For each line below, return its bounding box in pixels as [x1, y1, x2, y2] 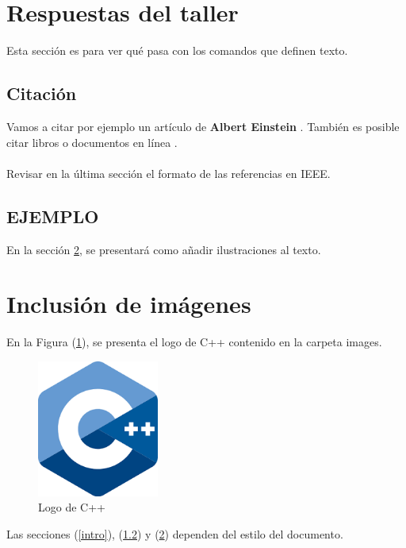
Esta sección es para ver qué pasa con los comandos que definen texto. [6, 42, 348, 59]
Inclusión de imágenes [6, 288, 251, 320]
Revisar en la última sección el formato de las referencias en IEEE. [6, 164, 331, 181]
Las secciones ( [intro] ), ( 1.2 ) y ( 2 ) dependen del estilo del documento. [6, 525, 343, 542]
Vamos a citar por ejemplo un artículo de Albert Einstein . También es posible [6, 118, 400, 134]
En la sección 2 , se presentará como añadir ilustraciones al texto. [6, 241, 321, 257]
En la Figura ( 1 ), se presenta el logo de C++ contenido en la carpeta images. [6, 334, 382, 350]
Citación [6, 81, 77, 106]
